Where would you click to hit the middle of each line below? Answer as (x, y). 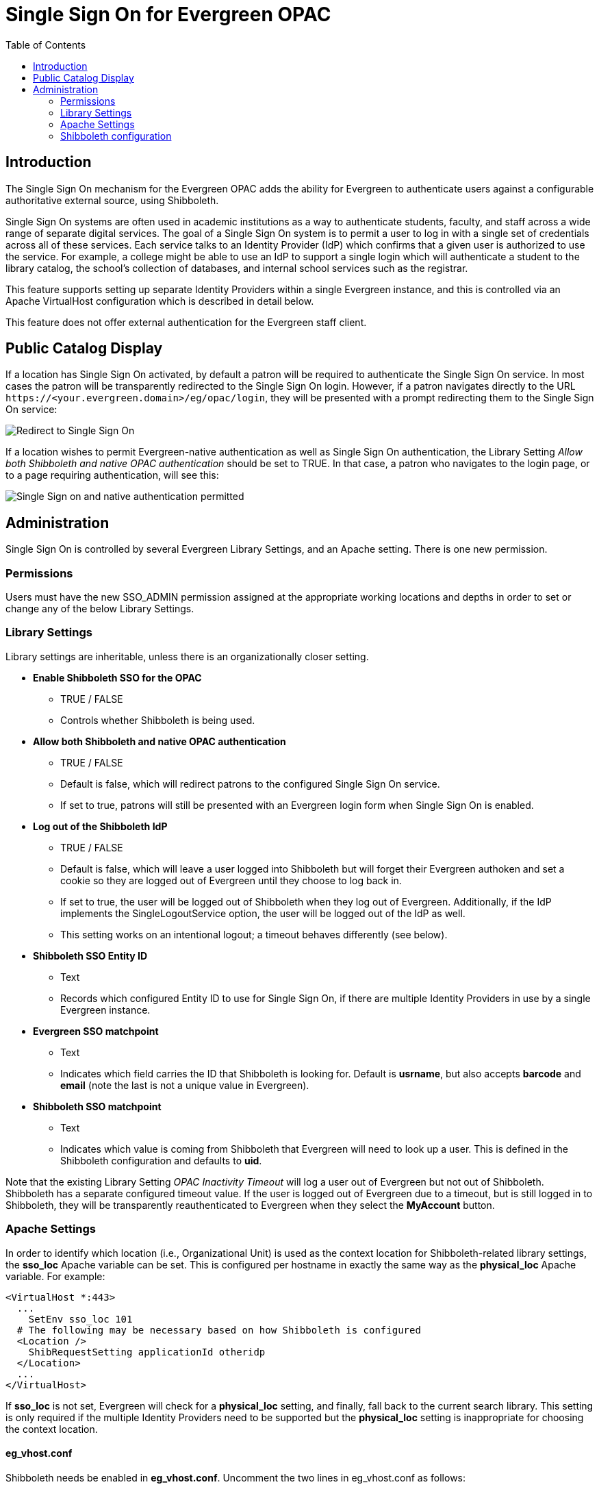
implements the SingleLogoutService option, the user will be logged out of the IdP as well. (263, 913)
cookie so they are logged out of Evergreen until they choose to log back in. (231, 880)
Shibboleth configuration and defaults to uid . (161, 1160)
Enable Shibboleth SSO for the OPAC (117, 677)
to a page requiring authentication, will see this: (112, 475)
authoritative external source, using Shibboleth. (112, 200)
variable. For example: (55, 1276)
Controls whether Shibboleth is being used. (158, 720)
